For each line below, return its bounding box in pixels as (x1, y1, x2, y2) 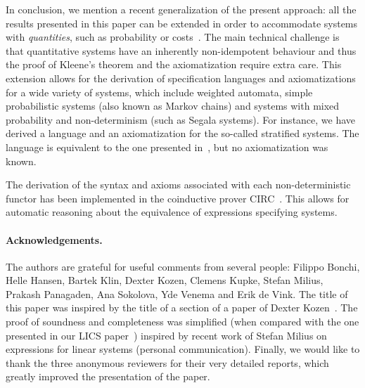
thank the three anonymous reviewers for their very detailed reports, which (6, 355, 329, 370)
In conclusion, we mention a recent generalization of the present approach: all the (6, 2, 357, 16)
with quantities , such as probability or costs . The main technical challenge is (6, 30, 340, 44)
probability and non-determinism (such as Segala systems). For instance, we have (6, 112, 356, 127)
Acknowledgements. (6, 232, 103, 247)
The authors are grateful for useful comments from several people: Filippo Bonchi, (6, 259, 360, 273)
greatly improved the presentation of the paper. (6, 369, 210, 384)
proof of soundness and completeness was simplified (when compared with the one (6, 314, 359, 329)
